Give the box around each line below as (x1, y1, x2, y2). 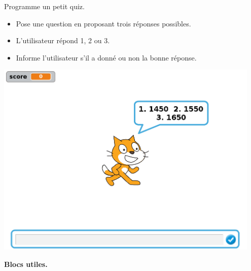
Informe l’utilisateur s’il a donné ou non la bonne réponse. (16, 52, 197, 63)
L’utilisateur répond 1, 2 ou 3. (16, 35, 110, 46)
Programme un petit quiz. (4, 1, 85, 11)
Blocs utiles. (4, 259, 48, 269)
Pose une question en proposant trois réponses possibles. (16, 18, 191, 28)
